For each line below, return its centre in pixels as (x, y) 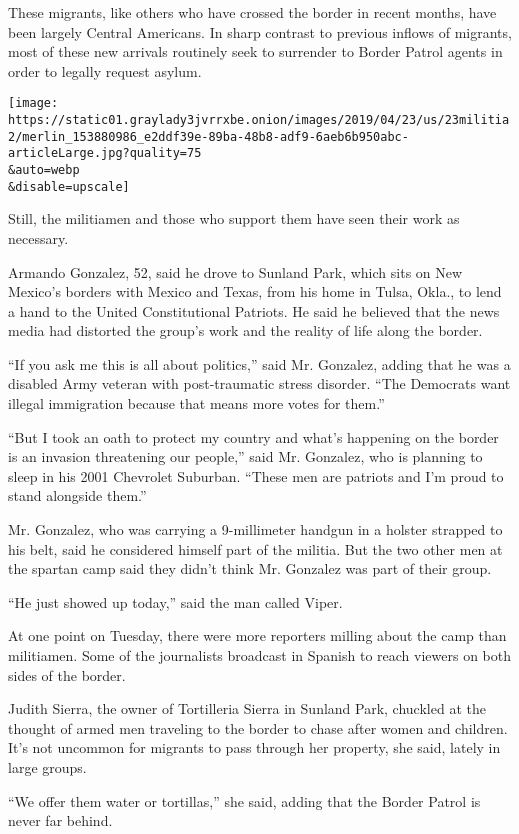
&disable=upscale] (69, 186)
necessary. (38, 237)
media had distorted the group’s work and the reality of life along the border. (245, 330)
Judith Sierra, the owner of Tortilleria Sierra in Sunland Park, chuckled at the (247, 708)
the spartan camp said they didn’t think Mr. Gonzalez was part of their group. (250, 568)
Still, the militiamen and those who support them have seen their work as (234, 218)
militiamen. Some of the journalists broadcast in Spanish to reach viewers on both (260, 655)
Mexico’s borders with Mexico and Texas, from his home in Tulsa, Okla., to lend (255, 291)
